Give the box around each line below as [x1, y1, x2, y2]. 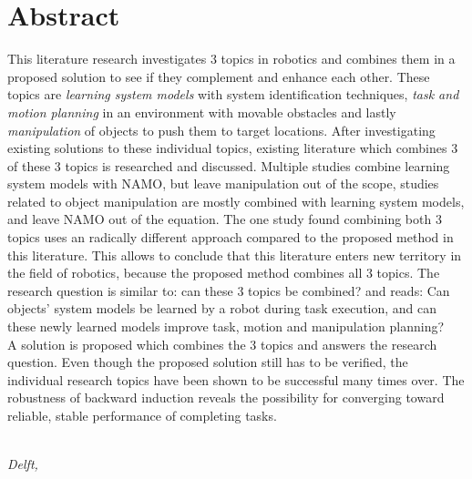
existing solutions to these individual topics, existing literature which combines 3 [7, 138, 458, 158]
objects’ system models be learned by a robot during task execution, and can [7, 299, 437, 318]
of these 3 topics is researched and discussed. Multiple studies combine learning [7, 156, 450, 175]
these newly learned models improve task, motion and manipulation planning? [7, 317, 445, 336]
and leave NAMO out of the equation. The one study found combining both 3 [7, 209, 442, 229]
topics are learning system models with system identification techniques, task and [7, 85, 459, 104]
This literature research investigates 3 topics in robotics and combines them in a [7, 49, 456, 68]
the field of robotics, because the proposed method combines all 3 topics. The [7, 263, 440, 282]
